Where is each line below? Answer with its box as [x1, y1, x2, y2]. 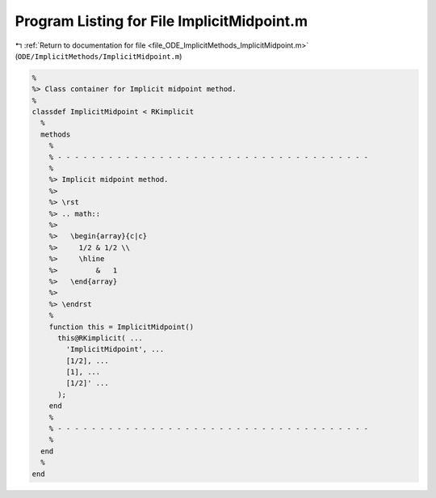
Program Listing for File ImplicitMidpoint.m [15, 12, 308, 30]
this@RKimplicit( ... [57, 333, 143, 343]
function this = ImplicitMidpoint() [48, 322, 194, 331]
